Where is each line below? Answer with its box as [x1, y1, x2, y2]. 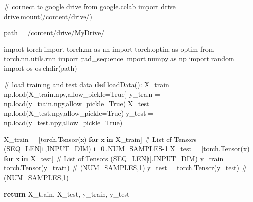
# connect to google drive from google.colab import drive [4, 1, 176, 11]
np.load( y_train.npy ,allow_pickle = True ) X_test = [4, 98, 157, 108]
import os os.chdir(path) [4, 62, 77, 73]
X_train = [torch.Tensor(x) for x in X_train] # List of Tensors [4, 134, 197, 144]
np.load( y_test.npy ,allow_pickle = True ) [4, 117, 123, 127]
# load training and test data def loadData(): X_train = [4, 79, 177, 89]
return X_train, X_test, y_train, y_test [4, 188, 130, 199]
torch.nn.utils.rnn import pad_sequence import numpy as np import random [4, 53, 234, 63]
